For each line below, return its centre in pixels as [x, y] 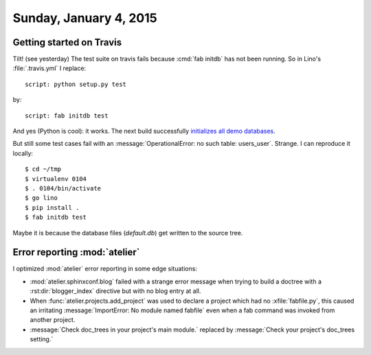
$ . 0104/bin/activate [63, 188]
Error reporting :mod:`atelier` [76, 252]
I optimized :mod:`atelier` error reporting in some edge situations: [105, 269]
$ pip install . [52, 207]
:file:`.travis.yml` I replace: [49, 68]
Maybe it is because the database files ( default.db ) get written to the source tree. [128, 233]
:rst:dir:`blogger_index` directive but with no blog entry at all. [115, 291]
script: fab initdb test [67, 116]
